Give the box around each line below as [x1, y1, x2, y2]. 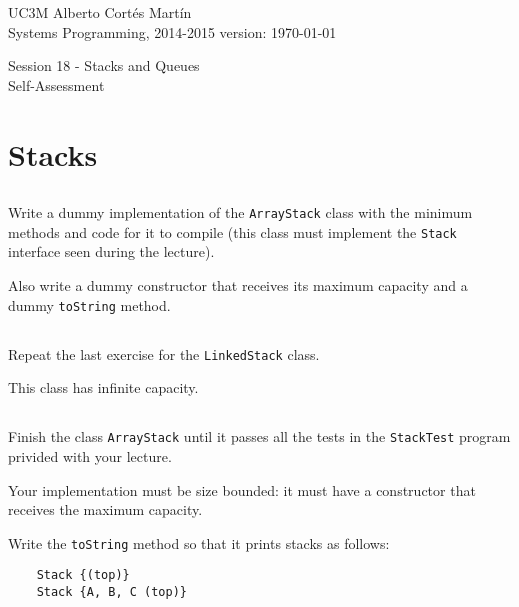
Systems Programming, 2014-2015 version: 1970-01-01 [8, 21, 337, 42]
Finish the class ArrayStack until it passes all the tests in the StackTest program [8, 426, 511, 447]
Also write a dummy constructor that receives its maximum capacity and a [8, 275, 468, 296]
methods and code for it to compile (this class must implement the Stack [8, 221, 457, 242]
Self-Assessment [8, 74, 105, 95]
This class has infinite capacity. [8, 377, 199, 398]
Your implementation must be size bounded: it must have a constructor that [8, 479, 476, 500]
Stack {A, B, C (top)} [36, 585, 187, 600]
